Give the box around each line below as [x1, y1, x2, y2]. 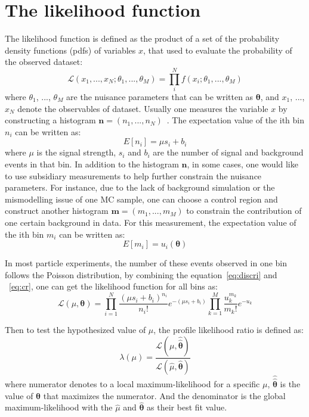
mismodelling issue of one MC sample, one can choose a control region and [5, 192, 278, 205]
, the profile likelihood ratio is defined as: [153, 323, 304, 336]
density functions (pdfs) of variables [5, 43, 136, 56]
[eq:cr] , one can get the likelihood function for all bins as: [9, 280, 218, 292]
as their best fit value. [147, 401, 227, 413]
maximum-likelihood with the [5, 401, 113, 413]
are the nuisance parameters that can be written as [66, 91, 254, 103]
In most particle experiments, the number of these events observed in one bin [5, 257, 288, 269]
